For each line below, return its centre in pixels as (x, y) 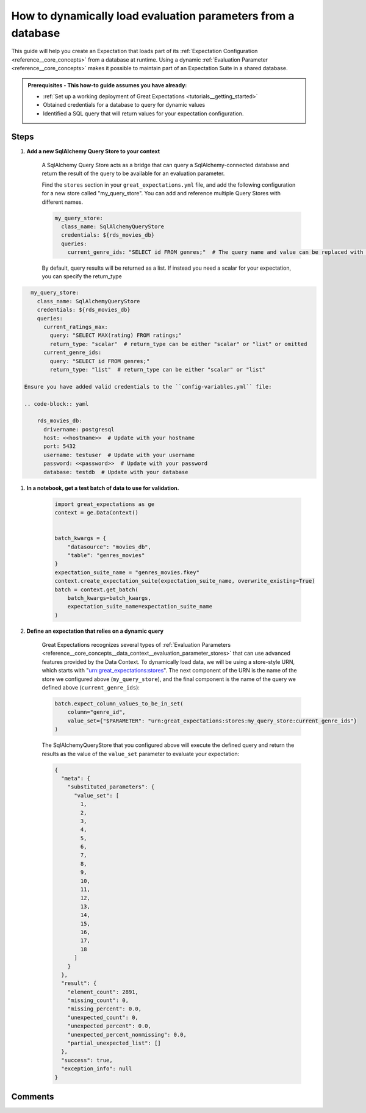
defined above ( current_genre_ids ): (91, 688)
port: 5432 (60, 446)
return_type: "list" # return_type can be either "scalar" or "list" (157, 369)
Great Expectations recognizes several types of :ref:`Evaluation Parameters (136, 645)
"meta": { (76, 778)
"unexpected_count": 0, (103, 1017)
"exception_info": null (97, 1069)
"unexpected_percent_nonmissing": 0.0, (127, 1035)
